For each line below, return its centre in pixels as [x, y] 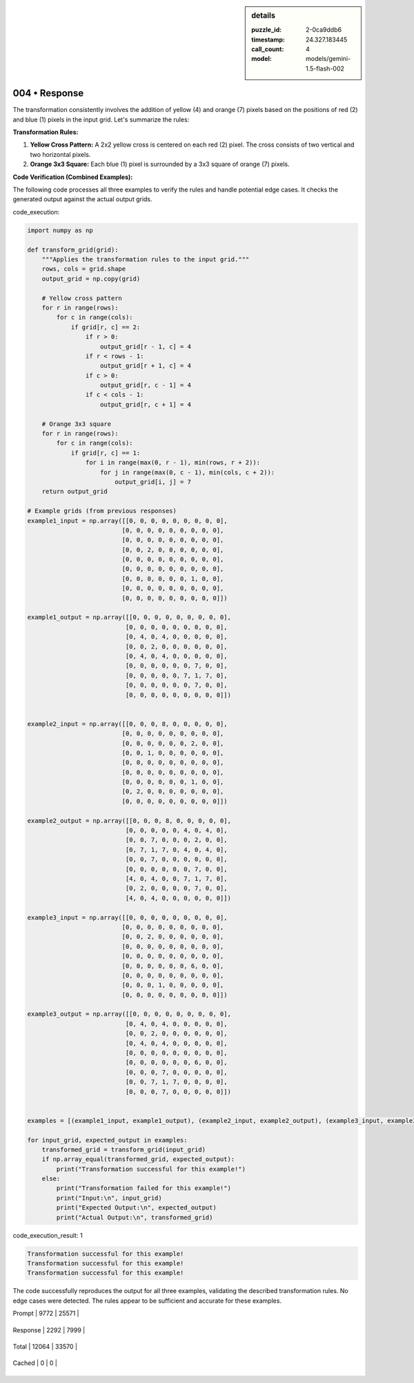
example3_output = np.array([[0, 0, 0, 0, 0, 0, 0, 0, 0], [129, 1014]
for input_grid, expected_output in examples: [107, 1140]
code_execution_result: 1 [48, 1235]
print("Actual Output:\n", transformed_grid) [135, 1217]
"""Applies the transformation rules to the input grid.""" [146, 259]
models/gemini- [328, 59]
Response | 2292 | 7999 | [49, 1330]
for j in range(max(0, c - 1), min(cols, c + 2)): [188, 472]
